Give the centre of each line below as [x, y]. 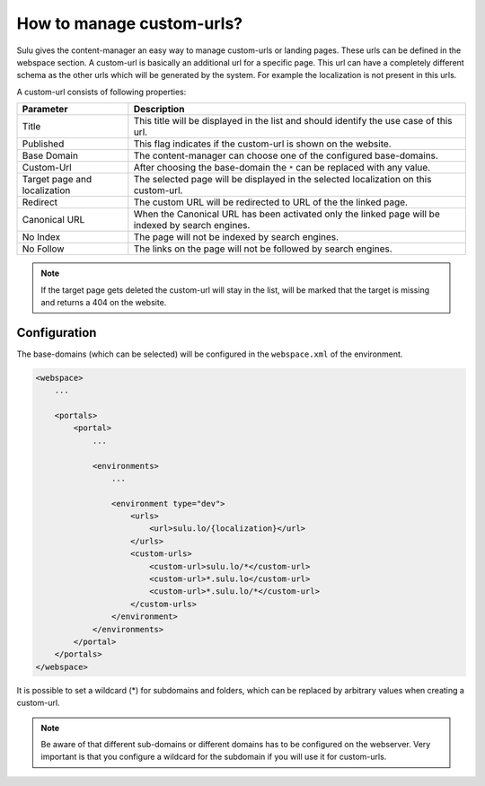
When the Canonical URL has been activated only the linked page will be [287, 214]
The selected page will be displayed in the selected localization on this [282, 180]
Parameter [45, 110]
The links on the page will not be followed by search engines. [263, 249]
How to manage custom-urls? [130, 23]
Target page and [57, 180]
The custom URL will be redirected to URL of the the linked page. [271, 202]
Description [159, 110]
